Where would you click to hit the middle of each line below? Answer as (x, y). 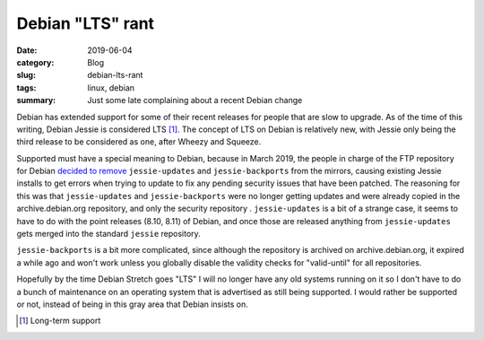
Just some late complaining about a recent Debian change (195, 100)
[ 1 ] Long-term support (60, 321)
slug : (26, 75)
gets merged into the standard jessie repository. (108, 234)
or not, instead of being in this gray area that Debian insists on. (132, 304)
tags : (26, 87)
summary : (36, 100)
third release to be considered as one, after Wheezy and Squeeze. (139, 142)
